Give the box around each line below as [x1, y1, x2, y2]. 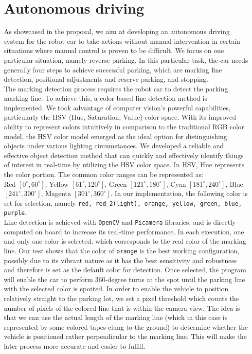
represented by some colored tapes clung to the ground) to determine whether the [4, 321, 248, 332]
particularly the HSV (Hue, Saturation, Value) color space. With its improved [4, 112, 236, 122]
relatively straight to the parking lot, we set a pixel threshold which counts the [4, 293, 239, 303]
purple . [4, 207, 27, 217]
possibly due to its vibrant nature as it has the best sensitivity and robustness [4, 255, 237, 265]
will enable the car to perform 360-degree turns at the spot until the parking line [4, 274, 245, 284]
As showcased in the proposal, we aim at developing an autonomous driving [4, 26, 230, 36]
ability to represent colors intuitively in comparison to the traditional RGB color [4, 122, 244, 132]
